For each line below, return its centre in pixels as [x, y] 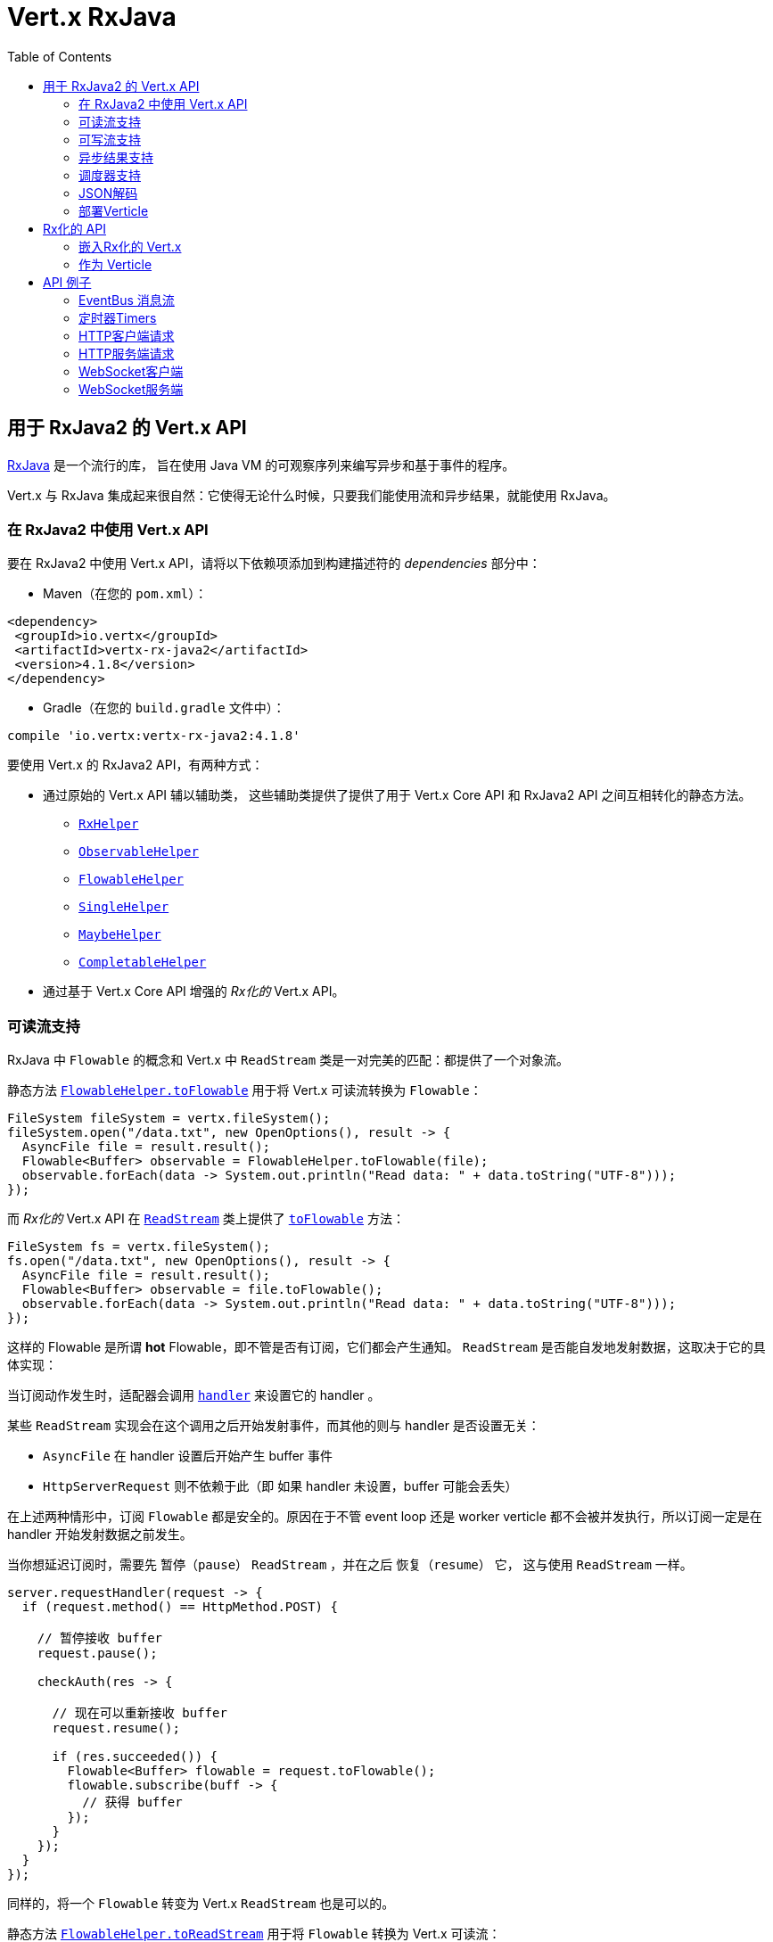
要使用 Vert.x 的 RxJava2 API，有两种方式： [136, 765]
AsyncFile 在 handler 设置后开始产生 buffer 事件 [188, 1456]
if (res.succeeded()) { [135, 1757]
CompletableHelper [143, 963]
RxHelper [109, 824]
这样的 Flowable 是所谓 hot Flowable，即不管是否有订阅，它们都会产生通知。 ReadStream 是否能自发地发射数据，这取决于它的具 [386, 1347]
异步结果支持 [116, 157]
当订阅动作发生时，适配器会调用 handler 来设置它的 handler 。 [194, 1395]
